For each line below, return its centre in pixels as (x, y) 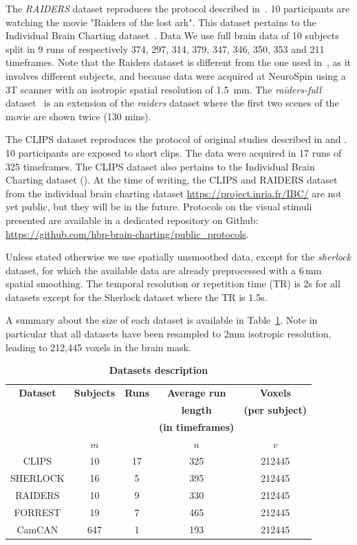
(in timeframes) (197, 426)
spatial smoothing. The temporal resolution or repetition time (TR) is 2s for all (173, 283)
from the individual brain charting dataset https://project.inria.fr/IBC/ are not (174, 193)
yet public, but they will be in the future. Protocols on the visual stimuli (159, 207)
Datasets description (159, 370)
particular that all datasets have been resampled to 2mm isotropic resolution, (169, 334)
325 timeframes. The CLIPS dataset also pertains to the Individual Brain (160, 166)
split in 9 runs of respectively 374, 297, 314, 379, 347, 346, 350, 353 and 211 (165, 48)
